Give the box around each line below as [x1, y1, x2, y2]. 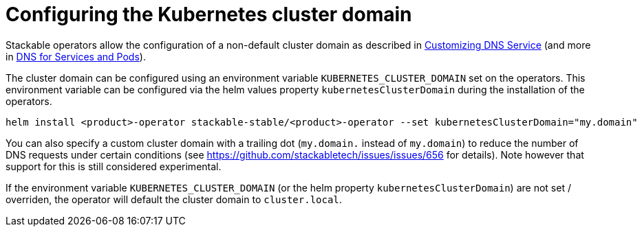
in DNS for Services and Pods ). [6, 50, 146, 62]
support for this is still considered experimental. [6, 160, 222, 172]
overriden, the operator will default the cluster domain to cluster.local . [6, 193, 342, 205]
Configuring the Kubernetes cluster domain [6, 3, 412, 26]
